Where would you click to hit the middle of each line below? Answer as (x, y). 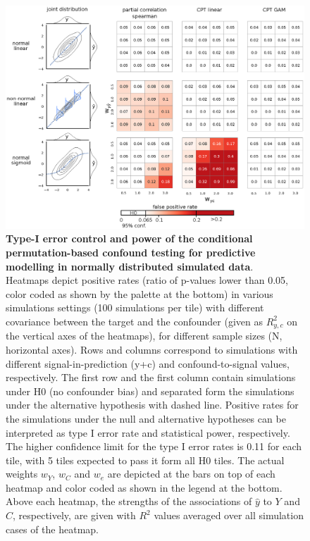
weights (22, 474)
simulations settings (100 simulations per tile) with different (135, 307)
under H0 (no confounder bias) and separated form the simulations (150, 391)
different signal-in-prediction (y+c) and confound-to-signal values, (148, 363)
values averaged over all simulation (229, 515)
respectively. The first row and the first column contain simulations (151, 377)
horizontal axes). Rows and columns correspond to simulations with (152, 349)
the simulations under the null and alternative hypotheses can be (146, 418)
